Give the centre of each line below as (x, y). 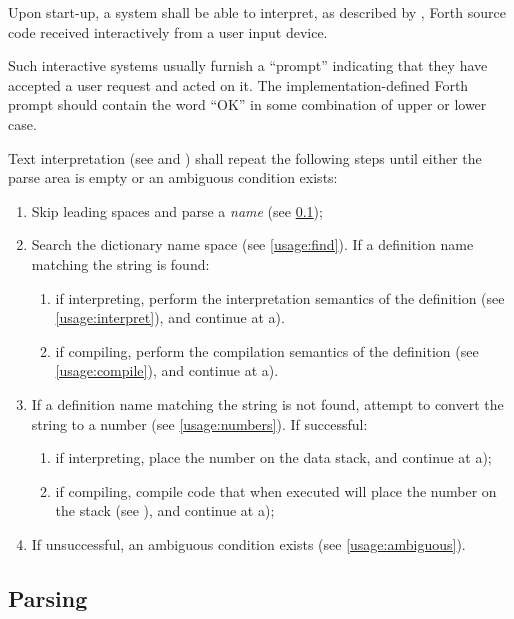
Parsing (48, 597)
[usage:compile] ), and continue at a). (167, 370)
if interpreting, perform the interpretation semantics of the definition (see (280, 297)
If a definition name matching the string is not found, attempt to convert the (267, 403)
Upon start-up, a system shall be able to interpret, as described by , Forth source (257, 12)
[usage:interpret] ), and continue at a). (170, 317)
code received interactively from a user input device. (168, 31)
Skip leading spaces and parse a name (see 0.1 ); (177, 210)
